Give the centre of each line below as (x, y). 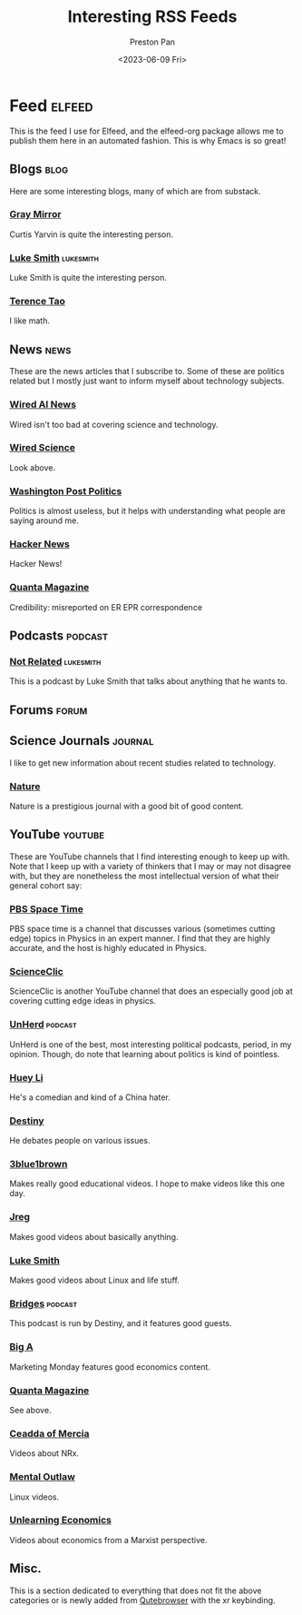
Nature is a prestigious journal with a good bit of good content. (127, 806)
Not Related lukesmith (55, 662)
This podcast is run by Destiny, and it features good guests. (121, 1323)
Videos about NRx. (44, 1453)
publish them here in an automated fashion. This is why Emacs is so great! (148, 140)
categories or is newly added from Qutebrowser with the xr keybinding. (142, 1600)
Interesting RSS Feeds (152, 17)
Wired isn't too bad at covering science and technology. (114, 424)
